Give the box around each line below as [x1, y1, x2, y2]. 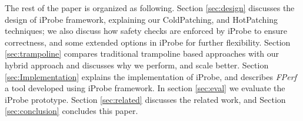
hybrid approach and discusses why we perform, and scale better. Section [5, 58, 269, 71]
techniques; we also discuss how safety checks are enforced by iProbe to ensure [5, 25, 288, 37]
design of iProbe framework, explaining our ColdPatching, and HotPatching [5, 13, 278, 25]
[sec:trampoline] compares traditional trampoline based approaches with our [5, 47, 279, 60]
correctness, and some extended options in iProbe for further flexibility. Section [5, 36, 291, 48]
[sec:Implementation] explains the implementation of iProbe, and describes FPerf [5, 70, 297, 82]
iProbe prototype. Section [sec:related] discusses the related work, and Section [5, 93, 286, 105]
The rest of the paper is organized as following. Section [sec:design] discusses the [5, 2, 295, 13]
